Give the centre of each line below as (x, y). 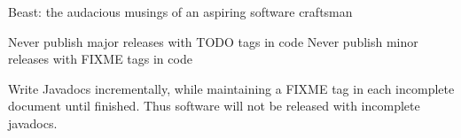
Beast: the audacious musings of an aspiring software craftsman (180, 11)
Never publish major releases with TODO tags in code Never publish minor (213, 41)
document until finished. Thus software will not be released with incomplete (214, 106)
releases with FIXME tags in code (100, 59)
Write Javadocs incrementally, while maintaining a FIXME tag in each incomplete (231, 88)
